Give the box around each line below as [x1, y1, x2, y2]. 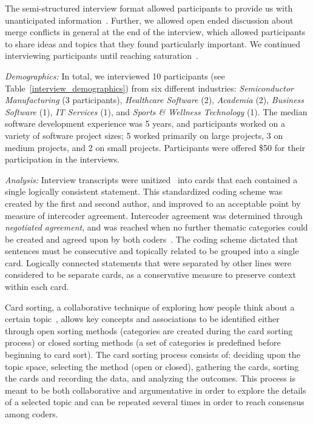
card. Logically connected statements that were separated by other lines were [5, 256, 291, 269]
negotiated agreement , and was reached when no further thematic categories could [5, 221, 308, 234]
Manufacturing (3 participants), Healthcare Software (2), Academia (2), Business [5, 93, 305, 106]
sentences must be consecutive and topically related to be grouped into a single [5, 244, 299, 257]
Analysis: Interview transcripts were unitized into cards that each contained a [5, 173, 298, 186]
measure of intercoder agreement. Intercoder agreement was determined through [5, 209, 303, 221]
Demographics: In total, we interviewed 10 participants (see [5, 69, 225, 82]
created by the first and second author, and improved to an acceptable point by [5, 197, 301, 209]
